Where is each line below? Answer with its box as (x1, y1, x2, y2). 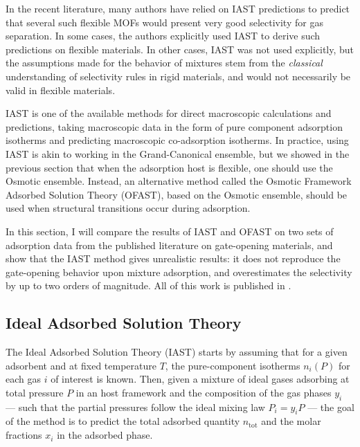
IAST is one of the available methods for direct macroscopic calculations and (6, 106, 332, 120)
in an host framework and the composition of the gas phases (75, 385, 332, 399)
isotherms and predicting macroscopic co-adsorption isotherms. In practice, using (6, 133, 349, 147)
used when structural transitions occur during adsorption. (6, 201, 251, 215)
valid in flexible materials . (6, 82, 116, 97)
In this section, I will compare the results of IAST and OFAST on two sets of (6, 223, 334, 238)
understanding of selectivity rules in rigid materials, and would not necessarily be (6, 69, 351, 83)
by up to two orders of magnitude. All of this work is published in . (6, 278, 291, 293)
